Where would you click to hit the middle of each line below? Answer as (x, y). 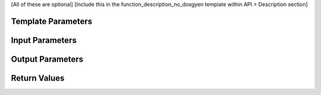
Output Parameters (47, 59)
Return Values (38, 78)
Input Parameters (44, 40)
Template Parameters (52, 21)
